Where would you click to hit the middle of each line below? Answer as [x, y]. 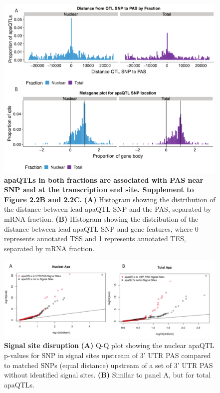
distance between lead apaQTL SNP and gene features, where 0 [101, 228]
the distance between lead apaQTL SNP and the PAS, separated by [108, 209]
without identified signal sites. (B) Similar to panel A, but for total [108, 375]
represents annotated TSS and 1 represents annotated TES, [95, 238]
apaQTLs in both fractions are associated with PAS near [104, 180]
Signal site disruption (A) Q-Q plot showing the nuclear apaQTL [109, 345]
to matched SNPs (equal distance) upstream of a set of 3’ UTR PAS [109, 365]
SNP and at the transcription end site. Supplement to [99, 190]
